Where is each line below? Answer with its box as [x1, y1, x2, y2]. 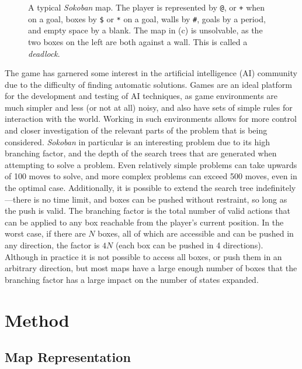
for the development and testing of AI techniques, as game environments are [5, 90, 278, 102]
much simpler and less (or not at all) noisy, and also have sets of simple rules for [5, 101, 293, 113]
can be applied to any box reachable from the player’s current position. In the [5, 216, 284, 228]
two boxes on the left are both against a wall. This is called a [28, 35, 248, 47]
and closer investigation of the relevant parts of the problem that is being [5, 124, 268, 136]
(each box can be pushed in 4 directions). [115, 239, 263, 251]
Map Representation [5, 348, 131, 366]
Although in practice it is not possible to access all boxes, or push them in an [5, 250, 282, 262]
